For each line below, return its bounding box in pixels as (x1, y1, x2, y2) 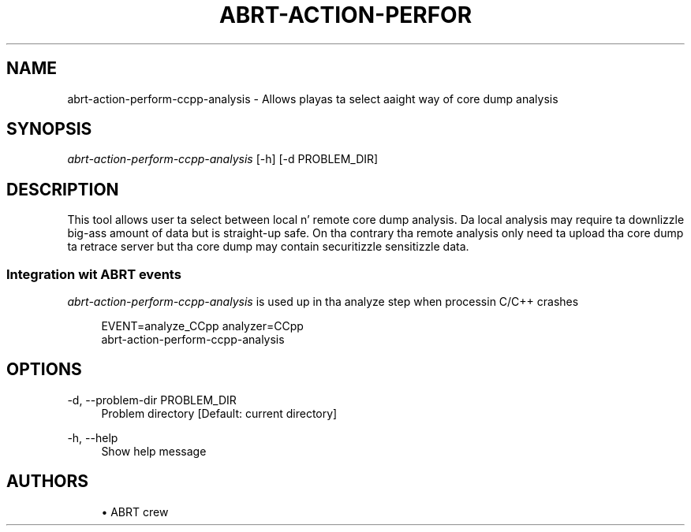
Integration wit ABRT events (6, 266, 181, 282)
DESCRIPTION (6, 179, 119, 199)
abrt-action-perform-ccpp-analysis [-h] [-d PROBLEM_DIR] (67, 152, 379, 166)
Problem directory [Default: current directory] (101, 406, 338, 420)
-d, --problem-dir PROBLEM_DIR (67, 392, 237, 407)
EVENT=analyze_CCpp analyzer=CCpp (101, 319, 304, 333)
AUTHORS (6, 471, 89, 492)
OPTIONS (6, 359, 82, 380)
